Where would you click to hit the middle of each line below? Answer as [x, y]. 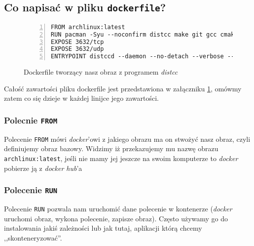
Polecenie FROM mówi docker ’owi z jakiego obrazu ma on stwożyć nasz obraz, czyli [127, 139]
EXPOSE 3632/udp [77, 49]
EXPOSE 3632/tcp [77, 42]
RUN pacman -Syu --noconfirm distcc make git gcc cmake [145, 34]
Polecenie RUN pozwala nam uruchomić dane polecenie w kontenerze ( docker [118, 208]
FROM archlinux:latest [88, 27]
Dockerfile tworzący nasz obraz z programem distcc [101, 72]
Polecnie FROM [31, 120]
